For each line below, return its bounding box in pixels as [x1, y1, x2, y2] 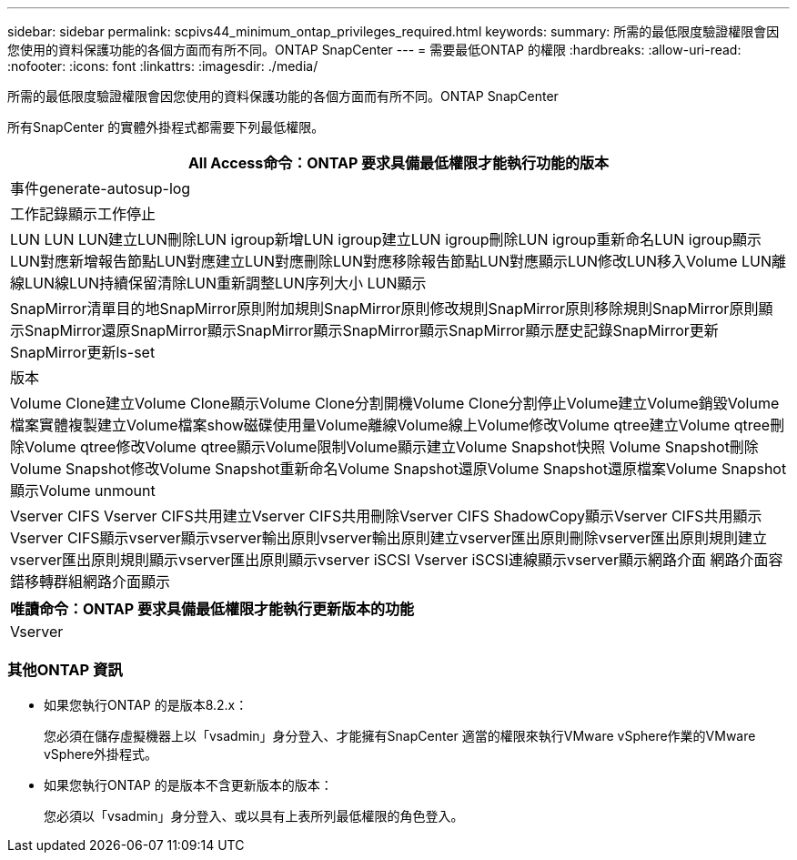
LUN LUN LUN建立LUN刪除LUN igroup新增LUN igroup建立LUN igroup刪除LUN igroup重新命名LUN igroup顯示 [10, 230, 762, 248]
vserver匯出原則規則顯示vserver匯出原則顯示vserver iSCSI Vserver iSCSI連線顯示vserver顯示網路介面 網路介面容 [10, 551, 783, 569]
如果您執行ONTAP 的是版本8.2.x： [44, 696, 248, 713]
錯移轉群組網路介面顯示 [10, 572, 171, 591]
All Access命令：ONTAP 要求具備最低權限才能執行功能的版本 [187, 154, 610, 172]
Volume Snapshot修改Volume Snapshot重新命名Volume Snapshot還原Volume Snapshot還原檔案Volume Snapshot [10, 460, 787, 478]
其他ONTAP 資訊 [7, 661, 123, 680]
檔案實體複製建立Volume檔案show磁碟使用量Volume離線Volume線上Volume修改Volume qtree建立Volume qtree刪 [10, 416, 785, 434]
